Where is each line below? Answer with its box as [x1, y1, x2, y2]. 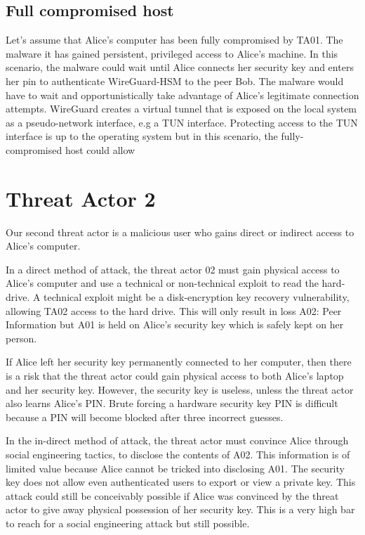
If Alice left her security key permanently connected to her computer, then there [6, 354, 352, 369]
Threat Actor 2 [6, 183, 156, 212]
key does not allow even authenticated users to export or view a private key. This [6, 475, 356, 489]
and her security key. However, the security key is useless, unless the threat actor [6, 382, 354, 397]
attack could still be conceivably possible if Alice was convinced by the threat [6, 488, 339, 503]
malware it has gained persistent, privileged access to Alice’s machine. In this [6, 46, 338, 60]
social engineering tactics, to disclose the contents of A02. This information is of [6, 446, 350, 461]
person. [6, 330, 37, 345]
